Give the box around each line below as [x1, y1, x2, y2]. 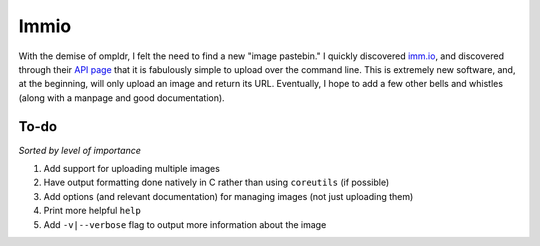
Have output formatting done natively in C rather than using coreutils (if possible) [43, 176, 390, 189]
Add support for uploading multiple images [43, 163, 220, 175]
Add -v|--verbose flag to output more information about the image [43, 218, 327, 230]
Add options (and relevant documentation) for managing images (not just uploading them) [43, 190, 414, 202]
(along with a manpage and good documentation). [18, 91, 225, 104]
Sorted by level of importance [18, 144, 142, 156]
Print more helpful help [43, 205, 142, 217]
